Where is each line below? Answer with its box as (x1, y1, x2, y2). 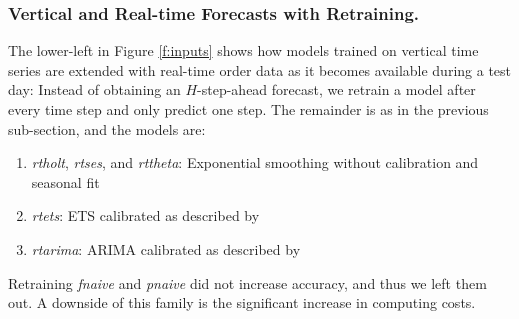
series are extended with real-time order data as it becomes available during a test (8, 59, 512, 80)
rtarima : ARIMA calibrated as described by (31, 238, 301, 259)
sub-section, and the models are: (8, 118, 206, 139)
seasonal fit (31, 171, 100, 192)
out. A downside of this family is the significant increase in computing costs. (8, 292, 476, 313)
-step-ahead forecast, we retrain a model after (197, 79, 476, 100)
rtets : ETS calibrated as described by (31, 205, 260, 226)
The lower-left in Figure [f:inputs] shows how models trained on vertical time (8, 40, 479, 61)
